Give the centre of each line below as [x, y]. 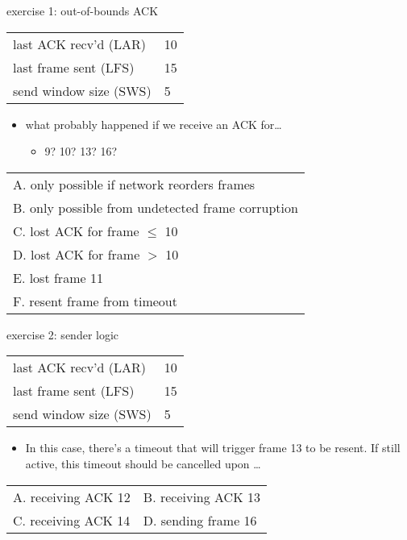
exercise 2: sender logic [63, 334]
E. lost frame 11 [58, 277]
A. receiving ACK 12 [72, 496]
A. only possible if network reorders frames [134, 184]
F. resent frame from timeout [95, 301]
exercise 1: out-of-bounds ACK [83, 10]
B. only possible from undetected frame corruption [156, 207]
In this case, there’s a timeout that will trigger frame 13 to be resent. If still [213, 448]
